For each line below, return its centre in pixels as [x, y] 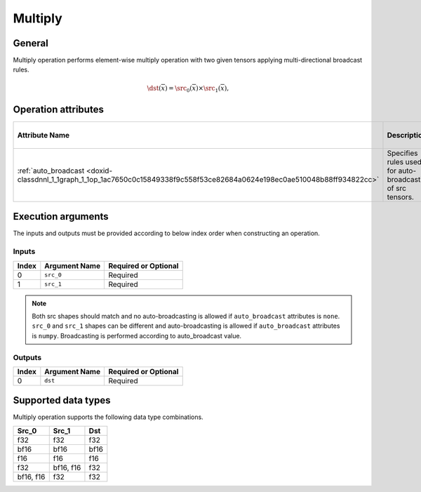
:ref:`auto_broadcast [51, 171]
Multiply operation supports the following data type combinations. [108, 417]
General [31, 43]
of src [397, 188]
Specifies [402, 153]
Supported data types [62, 400]
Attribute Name [44, 135]
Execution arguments [61, 217]
